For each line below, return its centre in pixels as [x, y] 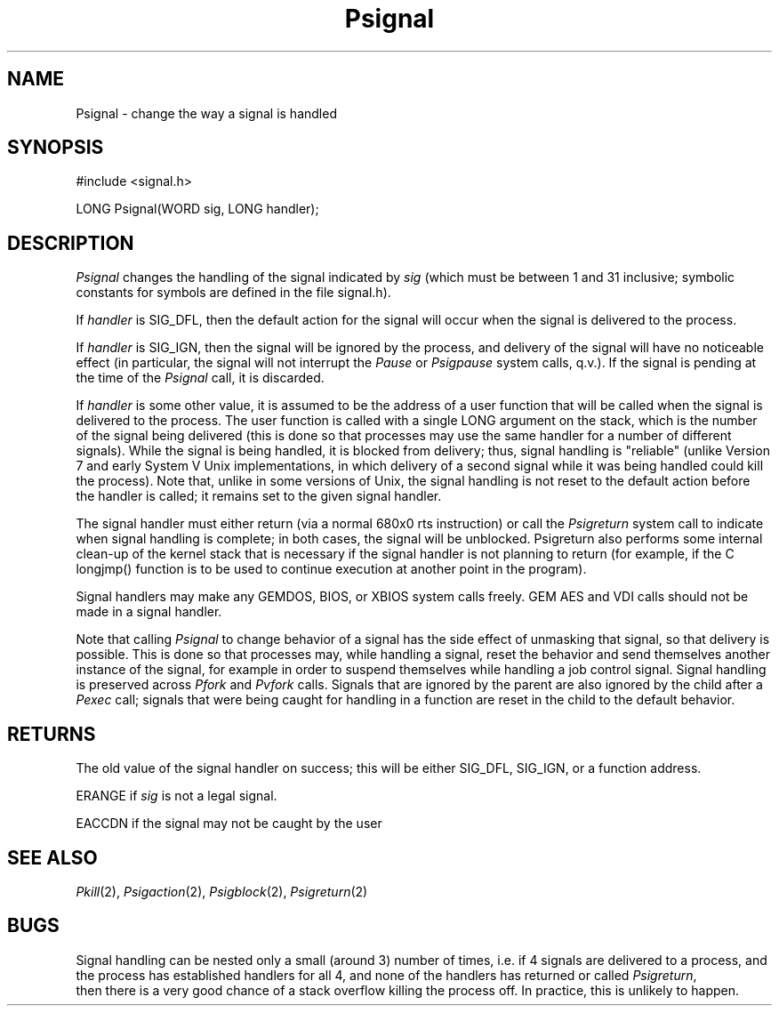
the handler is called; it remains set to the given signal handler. [259, 496]
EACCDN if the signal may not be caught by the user [229, 824]
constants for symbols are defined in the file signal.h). [233, 293]
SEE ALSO [52, 857]
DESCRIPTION [71, 243]
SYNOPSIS [56, 148]
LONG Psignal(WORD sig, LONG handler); [197, 209]
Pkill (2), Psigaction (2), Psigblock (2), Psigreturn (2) [222, 891]
